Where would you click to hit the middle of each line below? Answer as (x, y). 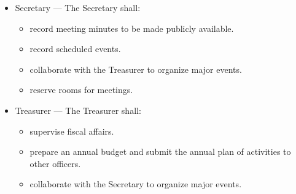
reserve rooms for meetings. (81, 90)
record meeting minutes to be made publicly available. (132, 28)
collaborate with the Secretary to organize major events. (136, 184)
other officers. (55, 163)
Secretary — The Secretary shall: (78, 7)
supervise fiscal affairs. (72, 131)
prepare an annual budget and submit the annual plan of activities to (160, 151)
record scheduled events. (75, 49)
